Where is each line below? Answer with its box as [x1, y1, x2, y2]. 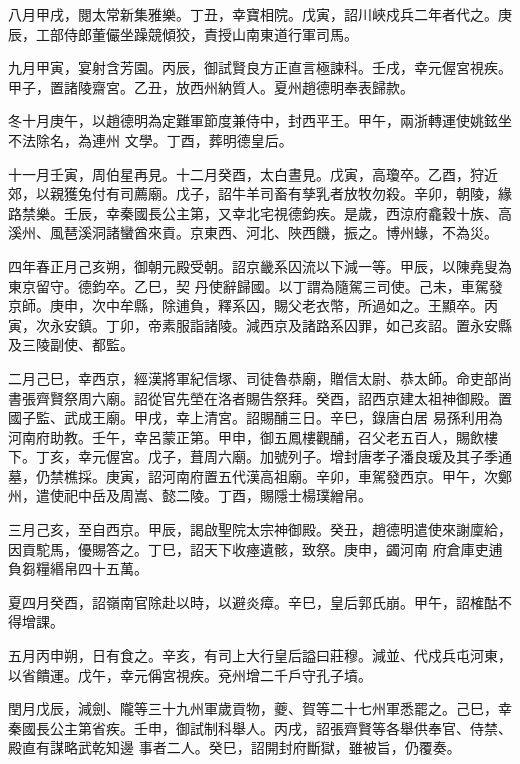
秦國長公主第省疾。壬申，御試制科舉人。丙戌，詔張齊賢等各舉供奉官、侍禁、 [8, 717, 512, 738]
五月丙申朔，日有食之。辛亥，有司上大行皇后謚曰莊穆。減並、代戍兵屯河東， [8, 645, 512, 666]
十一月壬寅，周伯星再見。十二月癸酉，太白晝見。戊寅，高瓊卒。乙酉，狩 [8, 163, 484, 184]
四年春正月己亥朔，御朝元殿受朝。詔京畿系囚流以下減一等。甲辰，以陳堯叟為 [8, 255, 512, 276]
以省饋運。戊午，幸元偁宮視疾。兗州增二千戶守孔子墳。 [8, 664, 372, 685]
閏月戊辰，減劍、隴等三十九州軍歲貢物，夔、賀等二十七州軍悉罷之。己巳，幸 [8, 698, 512, 719]
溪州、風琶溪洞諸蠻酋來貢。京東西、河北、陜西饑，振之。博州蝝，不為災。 [8, 222, 498, 243]
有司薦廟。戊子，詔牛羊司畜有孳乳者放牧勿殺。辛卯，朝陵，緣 [105, 183, 512, 204]
